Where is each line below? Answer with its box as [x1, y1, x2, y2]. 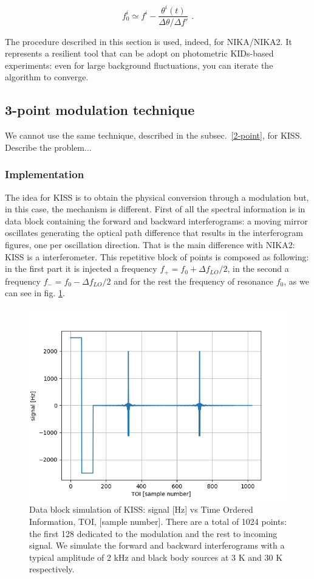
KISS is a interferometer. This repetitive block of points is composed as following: [5, 250, 309, 263]
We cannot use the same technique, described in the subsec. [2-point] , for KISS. [5, 129, 302, 142]
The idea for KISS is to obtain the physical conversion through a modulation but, [5, 190, 309, 203]
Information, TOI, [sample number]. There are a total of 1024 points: [29, 515, 287, 527]
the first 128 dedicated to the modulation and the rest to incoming [29, 527, 278, 539]
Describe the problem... [5, 140, 92, 153]
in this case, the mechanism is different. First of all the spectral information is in [5, 203, 305, 215]
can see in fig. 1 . [5, 286, 65, 299]
